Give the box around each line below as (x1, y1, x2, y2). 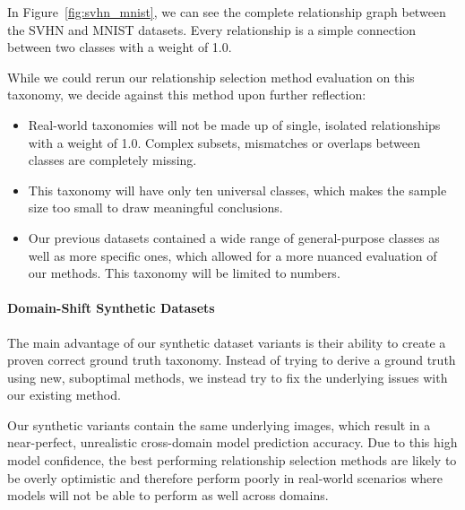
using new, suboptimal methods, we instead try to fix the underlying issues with (7, 367, 448, 386)
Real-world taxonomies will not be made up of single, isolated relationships (28, 115, 441, 134)
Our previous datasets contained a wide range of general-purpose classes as (28, 228, 440, 246)
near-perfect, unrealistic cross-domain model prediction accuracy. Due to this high (7, 433, 458, 452)
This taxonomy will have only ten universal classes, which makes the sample (28, 180, 447, 199)
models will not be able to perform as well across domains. (7, 486, 329, 505)
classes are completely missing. (28, 151, 197, 169)
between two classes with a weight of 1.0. (7, 38, 232, 56)
